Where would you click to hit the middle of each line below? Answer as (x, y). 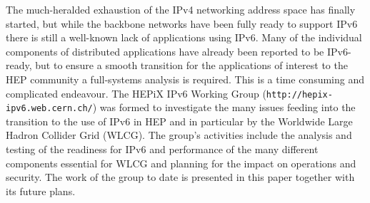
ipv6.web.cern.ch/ (49, 109)
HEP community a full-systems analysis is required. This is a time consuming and (185, 79)
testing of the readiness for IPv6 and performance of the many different (162, 149)
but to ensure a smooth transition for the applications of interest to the (191, 65)
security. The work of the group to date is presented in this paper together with (180, 177)
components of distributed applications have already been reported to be (165, 51)
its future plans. (41, 191)
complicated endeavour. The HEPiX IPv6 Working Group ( (136, 93)
